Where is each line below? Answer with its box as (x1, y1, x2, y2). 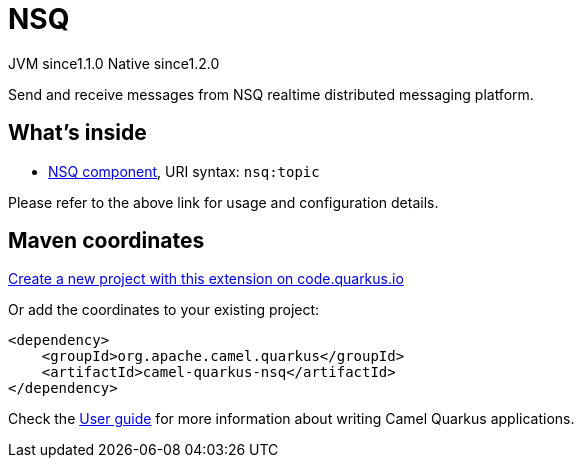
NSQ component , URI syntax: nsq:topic (48, 162, 320, 180)
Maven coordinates (8, 228, 205, 254)
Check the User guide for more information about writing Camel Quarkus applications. (8, 410, 575, 428)
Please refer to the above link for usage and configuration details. (8, 193, 439, 211)
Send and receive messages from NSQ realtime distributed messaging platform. (8, 85, 534, 103)
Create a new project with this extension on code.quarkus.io (8, 270, 404, 288)
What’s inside (8, 120, 147, 146)
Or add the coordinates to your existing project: (8, 301, 320, 319)
